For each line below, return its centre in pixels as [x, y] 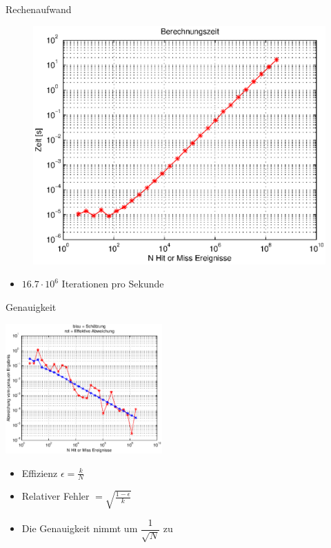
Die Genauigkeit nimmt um [80, 528]
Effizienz [40, 473]
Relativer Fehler [56, 496]
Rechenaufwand [39, 9]
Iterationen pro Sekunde [113, 284]
